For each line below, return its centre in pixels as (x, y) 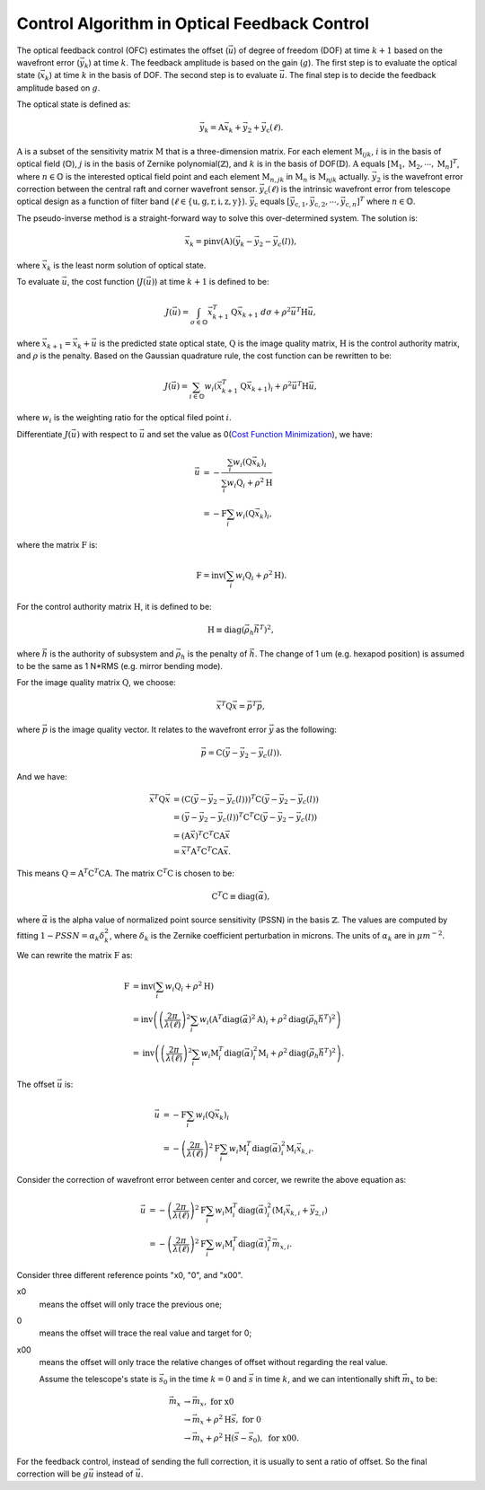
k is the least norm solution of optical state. (126, 266)
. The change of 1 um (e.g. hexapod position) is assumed (360, 653)
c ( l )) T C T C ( (243, 818)
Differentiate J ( (44, 434)
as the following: (306, 729)
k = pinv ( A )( (212, 242)
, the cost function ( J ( (107, 281)
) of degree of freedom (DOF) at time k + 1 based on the (339, 50)
